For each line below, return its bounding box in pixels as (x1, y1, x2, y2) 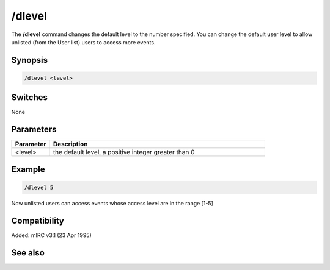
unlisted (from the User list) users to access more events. (11, 38, 156, 46)
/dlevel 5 (24, 183, 54, 191)
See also (11, 247, 45, 258)
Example (11, 164, 45, 174)
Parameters (11, 124, 57, 135)
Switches (11, 92, 48, 103)
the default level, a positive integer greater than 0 (53, 148, 195, 157)
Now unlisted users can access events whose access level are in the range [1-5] (11, 199, 213, 207)
